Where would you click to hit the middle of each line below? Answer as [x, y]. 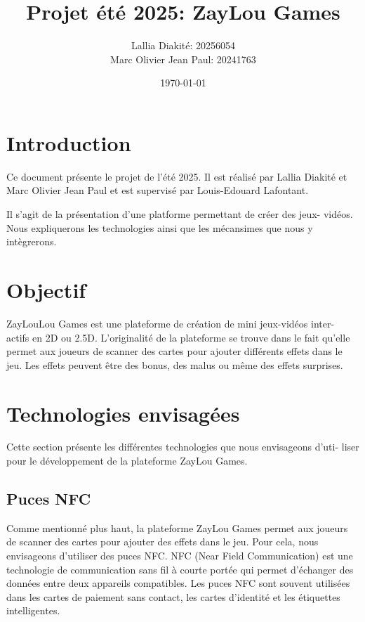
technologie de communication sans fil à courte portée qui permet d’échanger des [180, 569]
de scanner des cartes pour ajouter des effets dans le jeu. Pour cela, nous [162, 542]
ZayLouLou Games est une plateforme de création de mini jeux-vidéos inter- [171, 323]
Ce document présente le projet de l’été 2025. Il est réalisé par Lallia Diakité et [177, 176]
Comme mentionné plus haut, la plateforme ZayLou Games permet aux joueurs [177, 527]
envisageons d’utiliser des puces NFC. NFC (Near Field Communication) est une [180, 556]
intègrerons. [32, 241]
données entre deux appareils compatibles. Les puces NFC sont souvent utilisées [178, 583]
